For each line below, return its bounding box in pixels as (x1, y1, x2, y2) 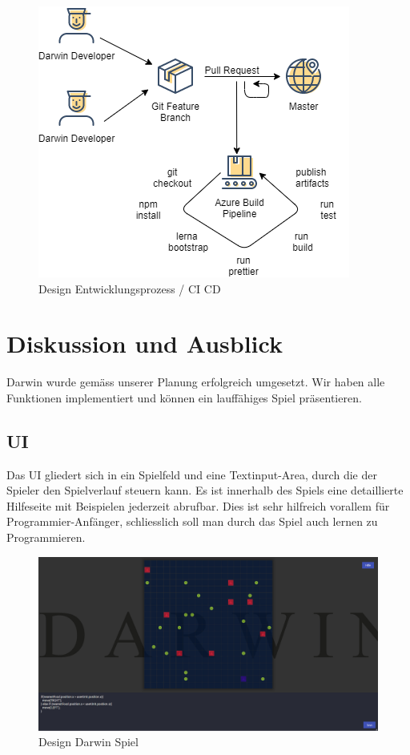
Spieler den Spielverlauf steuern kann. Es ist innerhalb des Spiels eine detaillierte (6, 482, 404, 499)
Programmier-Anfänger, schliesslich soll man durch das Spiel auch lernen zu (6, 513, 378, 530)
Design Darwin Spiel (38, 733, 139, 750)
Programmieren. (6, 529, 86, 546)
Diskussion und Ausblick (6, 327, 283, 360)
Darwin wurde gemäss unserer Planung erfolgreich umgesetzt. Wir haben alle (6, 373, 385, 390)
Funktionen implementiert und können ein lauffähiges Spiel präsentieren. (6, 389, 362, 406)
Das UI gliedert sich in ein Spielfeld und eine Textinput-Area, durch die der (6, 466, 377, 482)
